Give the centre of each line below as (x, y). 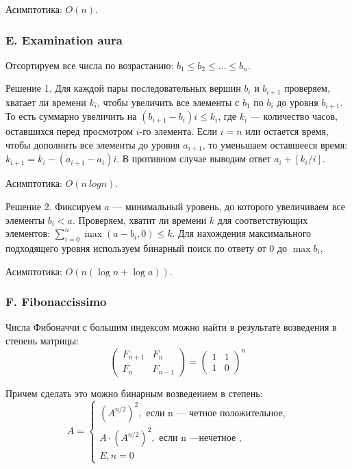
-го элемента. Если (178, 131)
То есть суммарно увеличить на (71, 116)
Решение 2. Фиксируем (53, 206)
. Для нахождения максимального (242, 233)
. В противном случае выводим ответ (194, 159)
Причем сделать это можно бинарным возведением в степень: (134, 393)
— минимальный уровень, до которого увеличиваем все (229, 206)
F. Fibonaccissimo (56, 302)
